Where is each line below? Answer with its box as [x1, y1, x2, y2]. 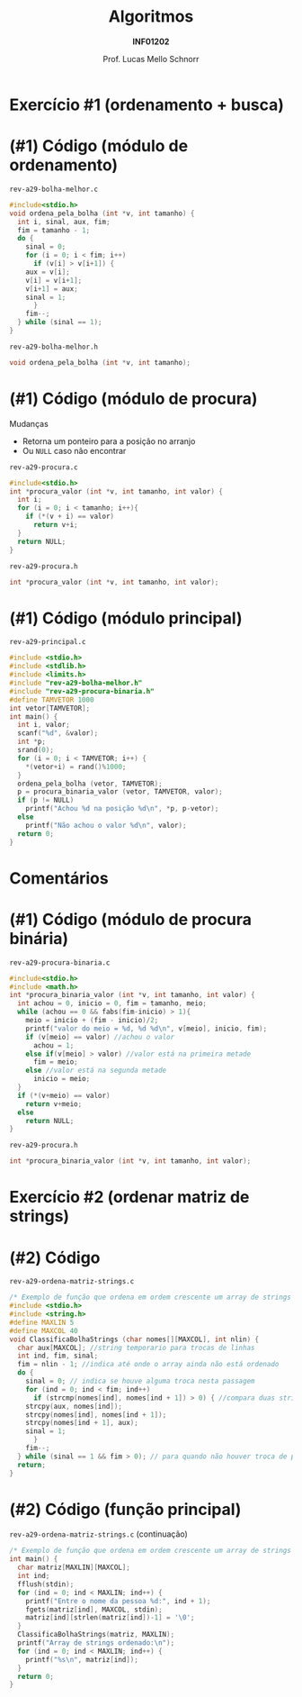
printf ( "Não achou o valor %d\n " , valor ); [25, 821, 187, 830]
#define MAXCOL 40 [9, 1326, 78, 1335]
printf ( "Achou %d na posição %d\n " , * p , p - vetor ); [25, 804, 219, 813]
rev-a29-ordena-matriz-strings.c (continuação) [9, 1529, 189, 1539]
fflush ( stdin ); [17, 1579, 75, 1589]
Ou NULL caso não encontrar [22, 445, 127, 456]
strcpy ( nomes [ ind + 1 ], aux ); [25, 1419, 139, 1428]
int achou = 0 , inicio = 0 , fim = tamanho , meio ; [17, 999, 207, 1008]
